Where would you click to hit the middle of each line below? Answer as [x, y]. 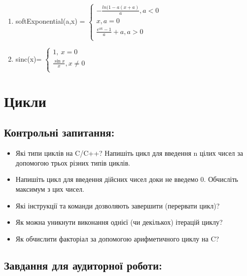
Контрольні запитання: [59, 132]
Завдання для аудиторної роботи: [83, 265]
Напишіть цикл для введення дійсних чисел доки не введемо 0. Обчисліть [127, 179]
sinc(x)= [29, 59]
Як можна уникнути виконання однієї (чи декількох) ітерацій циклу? [119, 222]
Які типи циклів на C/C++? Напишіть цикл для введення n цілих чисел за [129, 153]
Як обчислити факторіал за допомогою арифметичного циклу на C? [117, 238]
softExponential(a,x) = [50, 21]
